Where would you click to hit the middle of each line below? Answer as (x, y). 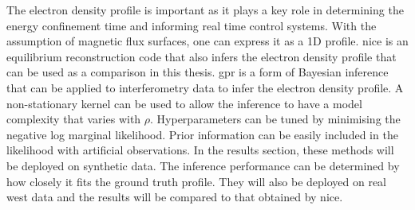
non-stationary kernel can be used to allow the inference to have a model (184, 103)
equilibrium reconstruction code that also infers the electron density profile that (202, 56)
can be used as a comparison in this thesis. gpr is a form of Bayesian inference (198, 72)
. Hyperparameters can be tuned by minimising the (275, 119)
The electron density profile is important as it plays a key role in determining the (205, 10)
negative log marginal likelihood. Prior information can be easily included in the (202, 134)
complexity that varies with (74, 119)
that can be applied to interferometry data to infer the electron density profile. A (205, 87)
